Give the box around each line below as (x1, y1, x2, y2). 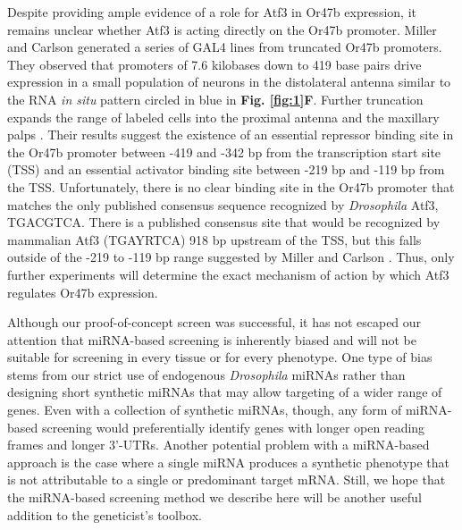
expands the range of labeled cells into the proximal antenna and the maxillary (7, 107, 440, 126)
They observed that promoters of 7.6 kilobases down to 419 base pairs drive (7, 55, 422, 73)
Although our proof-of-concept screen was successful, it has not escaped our (7, 313, 422, 332)
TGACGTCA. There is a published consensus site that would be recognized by (7, 213, 441, 231)
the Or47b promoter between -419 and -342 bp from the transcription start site (7, 142, 441, 161)
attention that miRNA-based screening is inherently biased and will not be (7, 330, 416, 349)
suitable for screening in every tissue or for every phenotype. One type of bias (7, 348, 433, 366)
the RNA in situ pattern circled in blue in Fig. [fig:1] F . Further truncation (7, 89, 424, 108)
